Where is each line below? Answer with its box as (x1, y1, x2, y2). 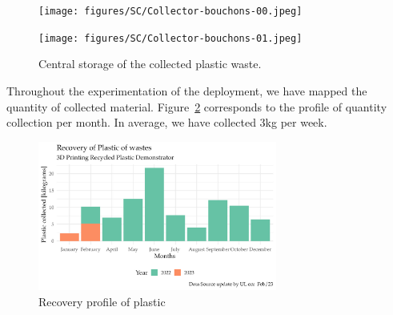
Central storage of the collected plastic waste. (38, 55, 262, 72)
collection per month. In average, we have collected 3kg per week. (6, 114, 327, 131)
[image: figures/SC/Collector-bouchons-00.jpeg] (38, 6, 303, 17)
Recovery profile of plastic (38, 293, 166, 309)
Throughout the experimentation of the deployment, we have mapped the (6, 82, 367, 99)
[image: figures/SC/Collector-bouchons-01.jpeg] (38, 32, 303, 44)
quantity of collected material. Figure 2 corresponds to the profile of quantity (6, 98, 387, 115)
